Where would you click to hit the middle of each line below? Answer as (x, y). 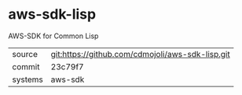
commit (26, 66)
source (25, 54)
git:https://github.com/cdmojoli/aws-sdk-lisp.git (140, 54)
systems (27, 79)
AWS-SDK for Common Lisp (53, 36)
